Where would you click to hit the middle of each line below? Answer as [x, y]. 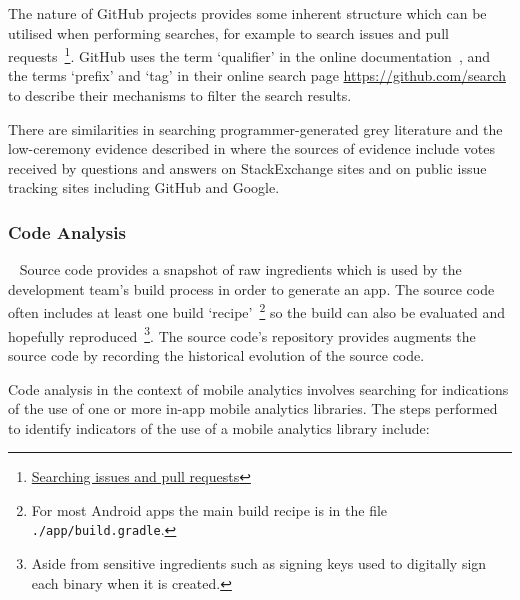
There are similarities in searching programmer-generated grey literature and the [255, 128]
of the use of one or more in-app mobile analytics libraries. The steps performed [253, 408]
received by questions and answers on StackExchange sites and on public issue [247, 167]
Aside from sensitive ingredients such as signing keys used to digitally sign [259, 563]
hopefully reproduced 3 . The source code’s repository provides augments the [242, 334]
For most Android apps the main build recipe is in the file [209, 509]
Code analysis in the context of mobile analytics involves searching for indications [258, 388]
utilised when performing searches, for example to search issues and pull [228, 32]
